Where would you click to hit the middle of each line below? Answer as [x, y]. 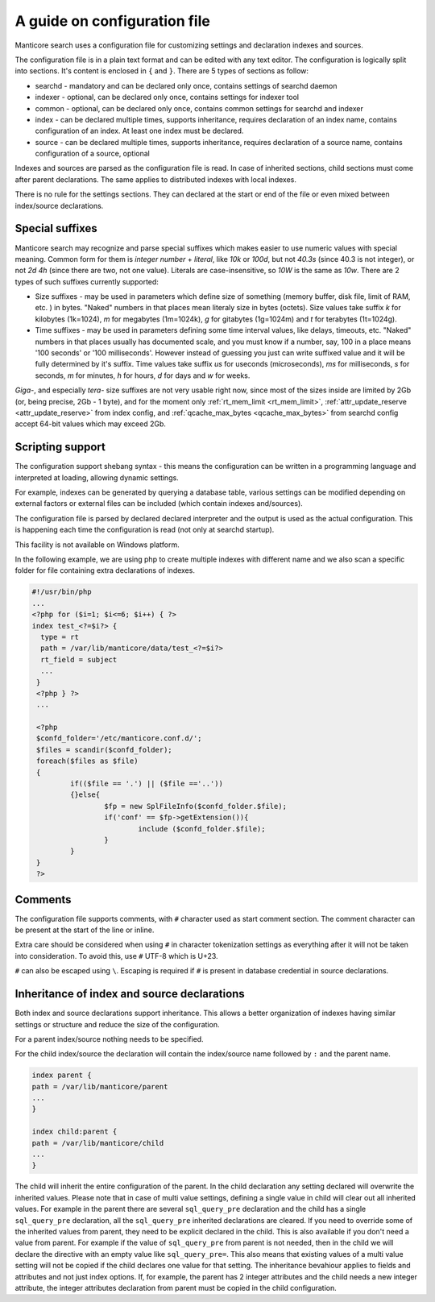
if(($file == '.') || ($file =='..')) [146, 784]
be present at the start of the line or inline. [85, 930]
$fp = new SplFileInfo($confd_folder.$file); [195, 806]
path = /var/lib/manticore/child [98, 1143]
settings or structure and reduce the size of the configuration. [117, 1024]
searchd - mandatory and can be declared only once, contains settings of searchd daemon [186, 85]
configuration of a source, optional [93, 154]
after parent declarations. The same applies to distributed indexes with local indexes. [156, 179]
